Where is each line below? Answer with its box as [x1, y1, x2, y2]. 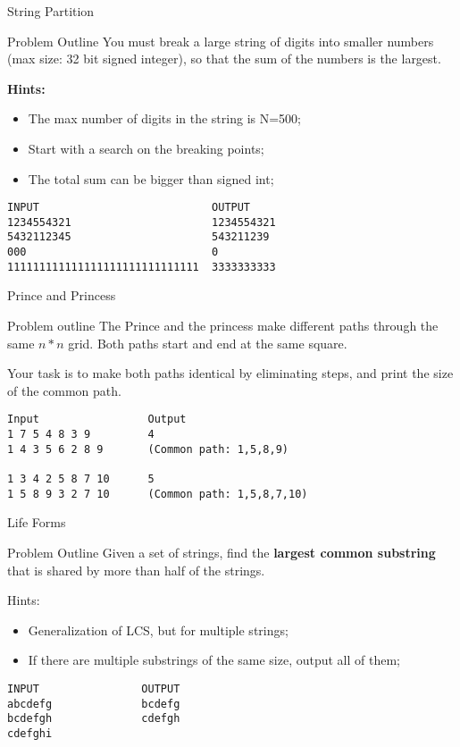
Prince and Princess [7, 286, 116, 305]
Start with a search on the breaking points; [28, 138, 264, 157]
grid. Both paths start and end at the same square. [68, 333, 347, 352]
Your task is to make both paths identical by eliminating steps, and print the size [7, 364, 454, 382]
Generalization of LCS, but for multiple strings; [28, 620, 289, 639]
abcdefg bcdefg [7, 697, 180, 710]
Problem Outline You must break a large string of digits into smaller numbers [7, 31, 434, 50]
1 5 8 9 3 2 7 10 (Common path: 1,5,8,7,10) [7, 487, 308, 500]
